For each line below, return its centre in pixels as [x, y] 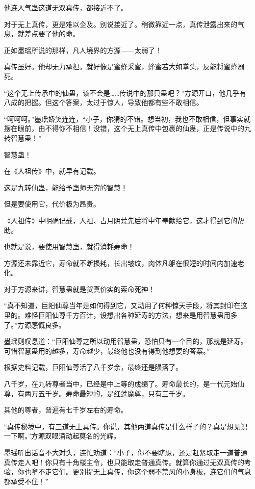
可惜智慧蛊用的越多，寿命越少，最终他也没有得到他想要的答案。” [107, 350]
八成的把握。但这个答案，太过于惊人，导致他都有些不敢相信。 [103, 102]
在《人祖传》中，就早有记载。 [52, 171]
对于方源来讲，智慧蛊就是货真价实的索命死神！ [79, 289]
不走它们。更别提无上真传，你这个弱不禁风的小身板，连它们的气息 [144, 472]
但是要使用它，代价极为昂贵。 [52, 204]
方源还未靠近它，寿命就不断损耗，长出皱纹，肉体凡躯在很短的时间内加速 [121, 263]
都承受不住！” [26, 481]
